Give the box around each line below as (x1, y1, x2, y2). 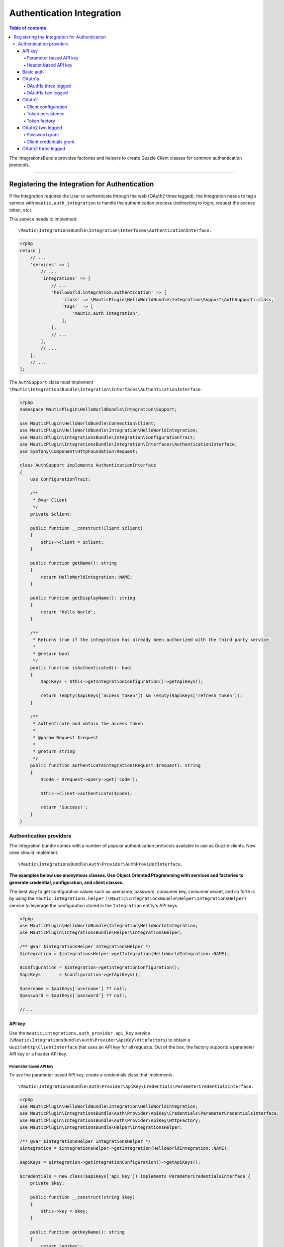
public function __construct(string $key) (30, 1195, 135, 1200)
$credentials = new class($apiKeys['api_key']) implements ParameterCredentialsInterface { (19, 1173, 251, 1179)
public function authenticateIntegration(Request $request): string (30, 763, 201, 768)
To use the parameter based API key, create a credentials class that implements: (9, 1072, 174, 1078)
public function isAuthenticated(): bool (30, 665, 133, 670)
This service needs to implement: (9, 216, 78, 222)
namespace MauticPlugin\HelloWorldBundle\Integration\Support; (19, 407, 178, 413)
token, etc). (9, 207, 33, 213)
